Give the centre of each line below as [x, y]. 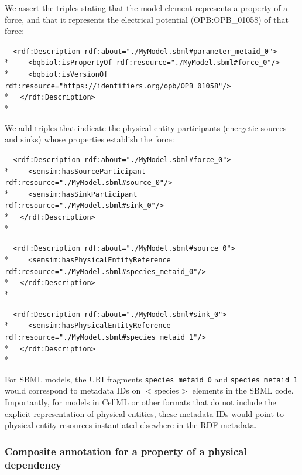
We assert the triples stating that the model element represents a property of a [146, 8]
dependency [33, 464]
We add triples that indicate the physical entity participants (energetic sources [146, 127]
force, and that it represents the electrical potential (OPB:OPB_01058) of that [147, 19]
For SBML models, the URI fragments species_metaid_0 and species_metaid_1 [151, 379]
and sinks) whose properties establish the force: [90, 139]
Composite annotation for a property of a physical [126, 451]
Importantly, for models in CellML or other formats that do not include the [140, 402]
